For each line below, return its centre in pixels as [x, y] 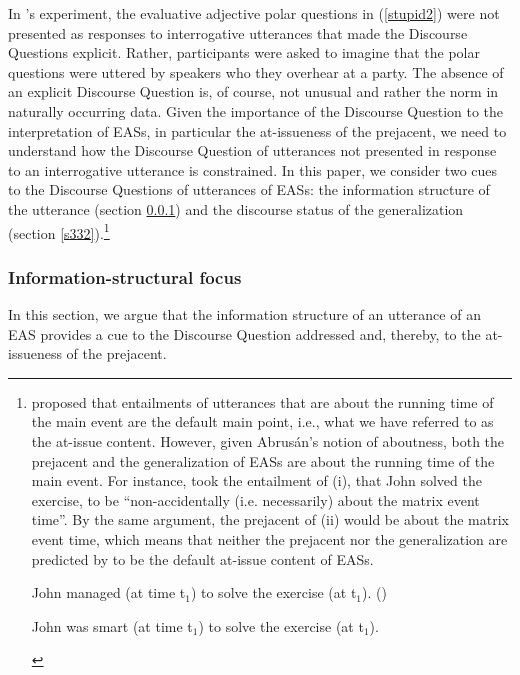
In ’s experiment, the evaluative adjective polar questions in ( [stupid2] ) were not [254, 13]
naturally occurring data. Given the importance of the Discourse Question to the [256, 110]
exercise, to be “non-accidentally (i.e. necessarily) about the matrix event [255, 499]
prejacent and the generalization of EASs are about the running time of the [263, 460]
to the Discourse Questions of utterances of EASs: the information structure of [249, 189]
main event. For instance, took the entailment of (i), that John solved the [256, 480]
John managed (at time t [108, 592]
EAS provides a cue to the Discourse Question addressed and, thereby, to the [244, 333]
